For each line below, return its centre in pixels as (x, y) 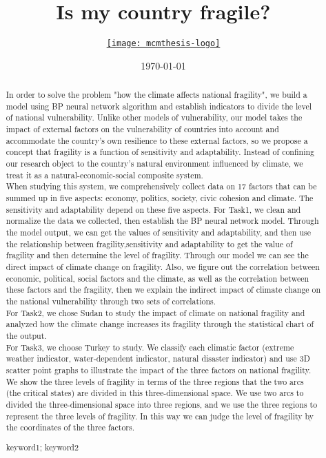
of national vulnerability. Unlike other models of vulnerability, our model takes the (154, 117)
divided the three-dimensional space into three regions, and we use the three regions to (162, 404)
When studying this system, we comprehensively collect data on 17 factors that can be (161, 186)
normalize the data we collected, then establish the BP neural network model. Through (162, 221)
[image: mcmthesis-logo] (163, 44)
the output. (26, 335)
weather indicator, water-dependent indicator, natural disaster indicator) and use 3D (158, 358)
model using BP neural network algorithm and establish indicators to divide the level (159, 106)
